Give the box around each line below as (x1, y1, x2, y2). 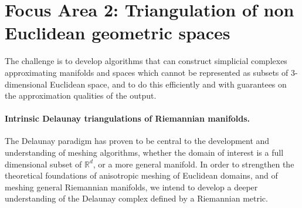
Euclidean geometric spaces (5, 21, 230, 45)
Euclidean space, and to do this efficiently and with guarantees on (50, 78, 287, 90)
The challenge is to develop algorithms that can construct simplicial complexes (5, 55, 287, 67)
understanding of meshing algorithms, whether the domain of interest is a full (5, 146, 284, 159)
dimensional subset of (5, 157, 82, 170)
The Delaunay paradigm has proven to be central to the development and (5, 135, 270, 147)
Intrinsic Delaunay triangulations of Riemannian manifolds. (5, 112, 250, 125)
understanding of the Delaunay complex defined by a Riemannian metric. (5, 192, 268, 204)
